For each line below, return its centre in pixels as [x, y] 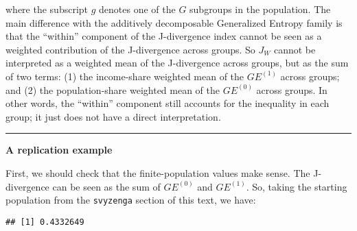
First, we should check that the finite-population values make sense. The [158, 172]
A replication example [59, 150]
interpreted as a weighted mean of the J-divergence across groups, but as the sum [177, 63]
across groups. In [292, 89]
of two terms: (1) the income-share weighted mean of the [125, 76]
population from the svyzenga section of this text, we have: [131, 200]
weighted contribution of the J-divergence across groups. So [130, 49]
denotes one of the [137, 9]
